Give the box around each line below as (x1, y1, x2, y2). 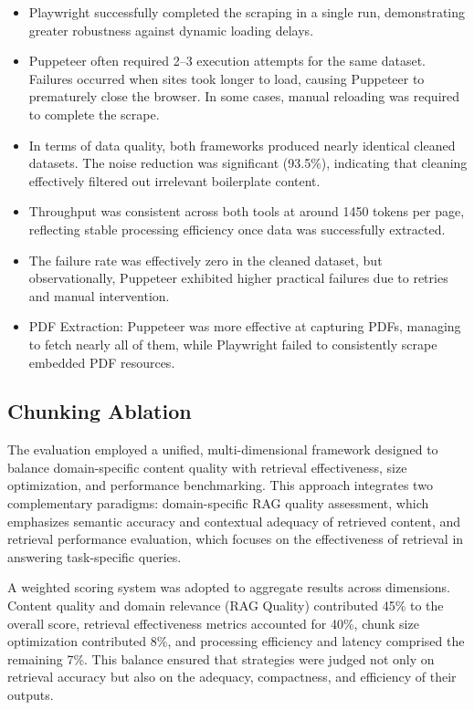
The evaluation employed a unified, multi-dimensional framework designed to (7, 440, 438, 459)
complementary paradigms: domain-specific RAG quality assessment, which (7, 494, 429, 513)
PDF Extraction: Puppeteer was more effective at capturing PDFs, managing (28, 317, 461, 336)
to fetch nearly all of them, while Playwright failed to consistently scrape (28, 334, 437, 353)
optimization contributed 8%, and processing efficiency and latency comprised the (7, 632, 465, 651)
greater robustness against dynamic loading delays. (28, 20, 314, 39)
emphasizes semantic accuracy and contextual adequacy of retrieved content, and (7, 511, 461, 530)
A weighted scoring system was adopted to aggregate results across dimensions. (7, 578, 451, 597)
